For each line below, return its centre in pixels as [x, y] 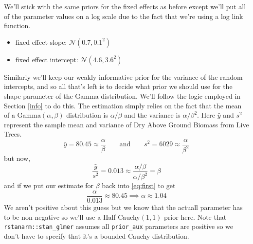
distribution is [87, 115]
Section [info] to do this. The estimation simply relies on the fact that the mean [123, 105]
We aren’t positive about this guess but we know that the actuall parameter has [123, 207]
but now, [17, 158]
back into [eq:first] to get [139, 185]
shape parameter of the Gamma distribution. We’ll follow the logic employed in [122, 96]
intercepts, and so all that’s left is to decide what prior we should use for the [118, 86]
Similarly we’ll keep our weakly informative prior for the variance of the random [123, 77]
